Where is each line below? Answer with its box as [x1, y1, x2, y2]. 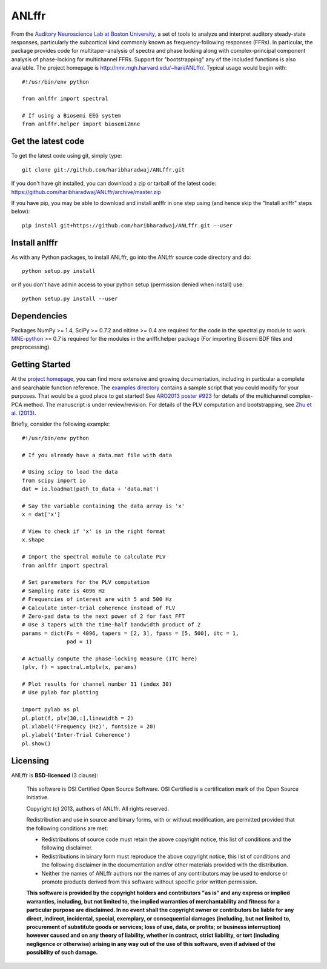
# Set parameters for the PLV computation [22, 579, 150, 586]
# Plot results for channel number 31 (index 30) [22, 681, 173, 688]
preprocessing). [11, 343, 51, 351]
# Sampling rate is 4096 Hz [22, 587, 105, 594]
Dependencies [11, 310, 68, 321]
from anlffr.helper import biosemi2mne [22, 121, 140, 127]
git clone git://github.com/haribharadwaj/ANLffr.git [22, 166, 185, 173]
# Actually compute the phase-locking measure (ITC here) [22, 655, 198, 662]
